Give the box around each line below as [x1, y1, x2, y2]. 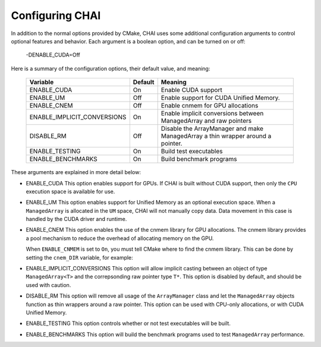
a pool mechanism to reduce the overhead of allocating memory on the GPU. [26, 235, 214, 242]
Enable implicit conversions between [160, 109, 264, 118]
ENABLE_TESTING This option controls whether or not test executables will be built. [26, 320, 231, 327]
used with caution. [26, 281, 71, 288]
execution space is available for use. [26, 188, 115, 195]
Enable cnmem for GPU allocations [160, 102, 259, 110]
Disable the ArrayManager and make [160, 125, 264, 133]
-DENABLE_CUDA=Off [26, 51, 80, 59]
